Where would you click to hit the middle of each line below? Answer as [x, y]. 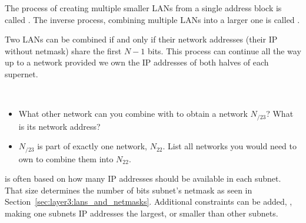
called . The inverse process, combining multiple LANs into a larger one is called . [152, 19]
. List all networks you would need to [229, 146]
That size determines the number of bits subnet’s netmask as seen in [129, 190]
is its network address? [59, 126]
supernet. [21, 73]
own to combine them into [66, 158]
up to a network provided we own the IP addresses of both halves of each [137, 62]
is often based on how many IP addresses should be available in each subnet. [143, 178]
